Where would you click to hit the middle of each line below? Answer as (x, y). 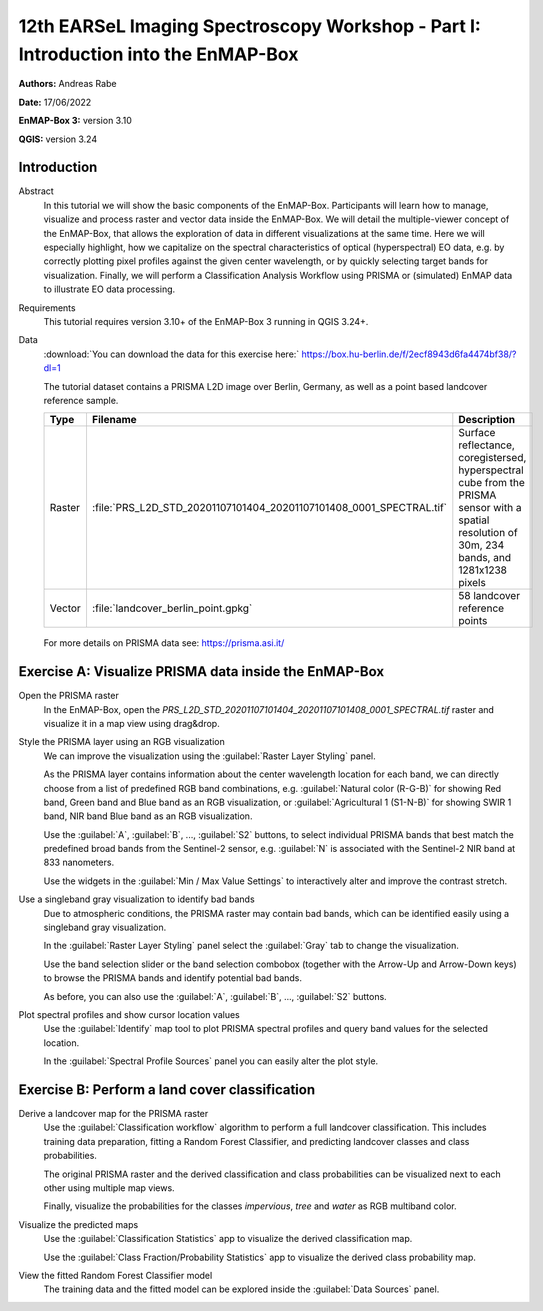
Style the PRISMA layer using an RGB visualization (121, 742)
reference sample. (81, 400)
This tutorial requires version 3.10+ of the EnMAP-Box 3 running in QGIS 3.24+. (206, 321)
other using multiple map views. (109, 1188)
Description (486, 420)
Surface (477, 433)
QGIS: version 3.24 (58, 139)
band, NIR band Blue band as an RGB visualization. (148, 816)
